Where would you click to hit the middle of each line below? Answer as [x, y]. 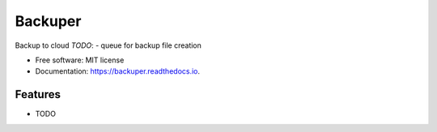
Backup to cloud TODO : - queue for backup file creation [108, 45]
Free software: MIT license [80, 60]
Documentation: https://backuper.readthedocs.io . [118, 71]
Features [38, 94]
